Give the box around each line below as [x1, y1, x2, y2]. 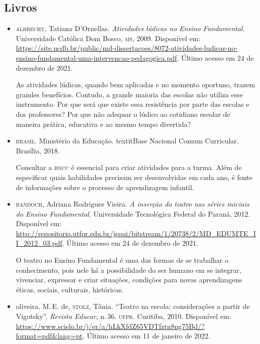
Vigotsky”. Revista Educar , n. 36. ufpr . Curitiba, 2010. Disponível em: [16, 311, 231, 321]
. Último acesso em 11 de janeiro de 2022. [82, 330, 210, 341]
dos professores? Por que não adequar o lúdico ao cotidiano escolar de [16, 108, 230, 119]
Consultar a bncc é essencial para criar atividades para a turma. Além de [16, 162, 242, 173]
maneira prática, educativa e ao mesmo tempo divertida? [16, 118, 191, 129]
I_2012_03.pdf [16, 238, 62, 248]
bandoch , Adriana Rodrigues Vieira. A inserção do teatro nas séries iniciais [16, 199, 249, 209]
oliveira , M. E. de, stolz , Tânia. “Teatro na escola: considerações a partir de [16, 301, 250, 311]
